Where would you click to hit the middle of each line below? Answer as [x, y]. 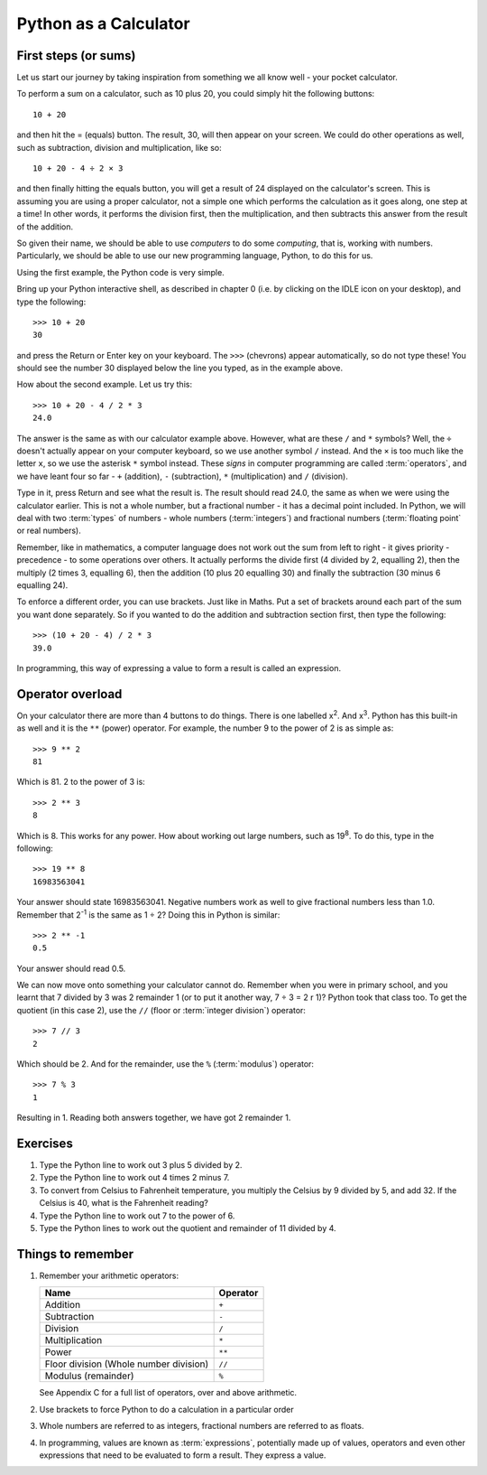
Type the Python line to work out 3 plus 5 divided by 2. [141, 1165]
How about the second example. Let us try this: [105, 385]
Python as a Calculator [103, 23]
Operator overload [69, 694]
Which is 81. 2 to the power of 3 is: [81, 782]
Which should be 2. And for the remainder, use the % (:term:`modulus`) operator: [165, 1064]
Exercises [45, 1144]
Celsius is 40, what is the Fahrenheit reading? [124, 1203]
